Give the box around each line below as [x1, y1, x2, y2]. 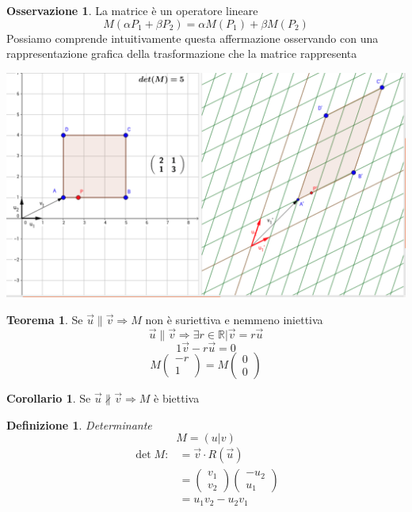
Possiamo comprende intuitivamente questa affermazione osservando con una [6, 29, 379, 46]
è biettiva [154, 389, 200, 406]
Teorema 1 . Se [6, 311, 83, 327]
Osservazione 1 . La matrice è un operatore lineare [6, 2, 258, 18]
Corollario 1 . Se [6, 389, 91, 406]
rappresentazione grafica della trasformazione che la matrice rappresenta [6, 45, 357, 62]
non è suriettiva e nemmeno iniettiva [145, 311, 323, 327]
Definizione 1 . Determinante [6, 416, 152, 433]
